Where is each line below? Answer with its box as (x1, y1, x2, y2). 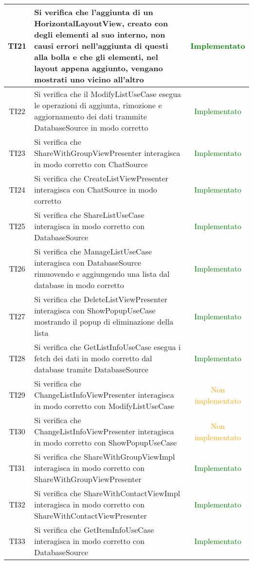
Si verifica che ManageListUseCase (34, 246, 152, 257)
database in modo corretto (34, 279, 124, 291)
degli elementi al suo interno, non (34, 29, 165, 40)
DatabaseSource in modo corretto (34, 122, 148, 133)
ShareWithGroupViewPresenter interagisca (34, 147, 181, 158)
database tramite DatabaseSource (34, 364, 148, 375)
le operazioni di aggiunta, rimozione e (34, 99, 162, 111)
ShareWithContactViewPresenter (34, 510, 147, 521)
